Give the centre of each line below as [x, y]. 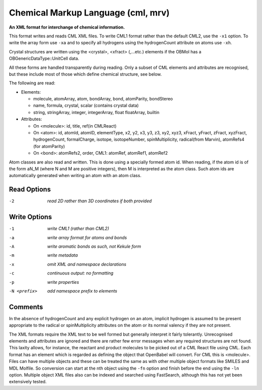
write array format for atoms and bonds [87, 237]
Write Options [30, 217]
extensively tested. [28, 382]
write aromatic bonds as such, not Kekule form [94, 246]
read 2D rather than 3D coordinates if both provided [100, 201]
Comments [26, 307]
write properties [63, 282]
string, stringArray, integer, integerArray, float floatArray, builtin [96, 112]
